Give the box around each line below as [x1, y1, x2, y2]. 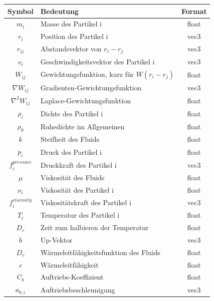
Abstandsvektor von [40, 43, 102, 54]
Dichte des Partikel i [40, 108, 103, 118]
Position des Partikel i [40, 31, 108, 41]
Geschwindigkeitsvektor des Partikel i [40, 56, 155, 66]
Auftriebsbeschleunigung [40, 284, 115, 295]
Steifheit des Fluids [40, 134, 100, 144]
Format [181, 5, 207, 16]
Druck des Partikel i [40, 146, 102, 157]
